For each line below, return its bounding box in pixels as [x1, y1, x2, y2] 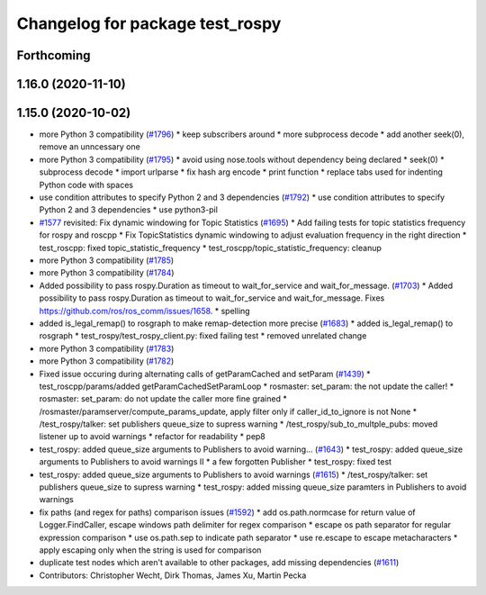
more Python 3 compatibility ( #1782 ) [39, 356, 175, 366]
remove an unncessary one [39, 141, 141, 152]
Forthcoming [16, 48, 91, 63]
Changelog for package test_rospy [16, 14, 282, 33]
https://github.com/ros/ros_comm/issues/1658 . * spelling [39, 305, 251, 316]
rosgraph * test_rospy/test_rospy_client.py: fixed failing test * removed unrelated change [39, 330, 367, 341]
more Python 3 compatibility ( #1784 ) [39, 267, 175, 278]
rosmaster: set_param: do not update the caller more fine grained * [39, 393, 287, 404]
